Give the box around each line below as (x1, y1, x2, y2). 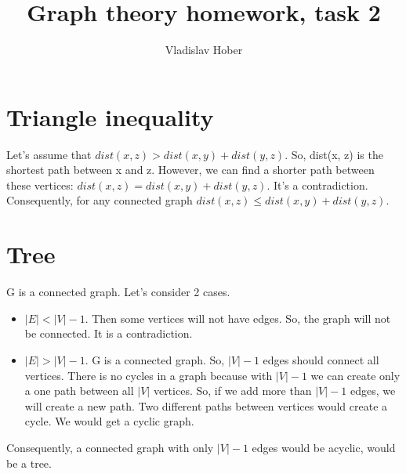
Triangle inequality (6, 100, 214, 132)
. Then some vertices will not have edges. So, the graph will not (85, 309, 391, 326)
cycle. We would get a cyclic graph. (24, 413, 194, 429)
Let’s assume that (6, 146, 92, 162)
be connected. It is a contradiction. (24, 325, 193, 342)
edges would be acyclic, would (252, 439, 396, 455)
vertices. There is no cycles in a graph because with (24, 367, 273, 383)
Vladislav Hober (165, 42, 243, 58)
